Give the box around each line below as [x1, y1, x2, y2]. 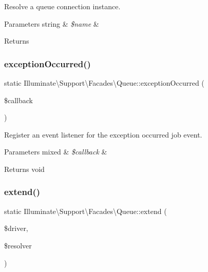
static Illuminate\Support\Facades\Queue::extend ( [4, 205, 167, 216]
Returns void [4, 163, 45, 174]
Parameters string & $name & [4, 18, 99, 29]
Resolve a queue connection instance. [4, 1, 121, 11]
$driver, [4, 223, 28, 234]
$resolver [4, 240, 32, 250]
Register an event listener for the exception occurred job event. [4, 129, 202, 140]
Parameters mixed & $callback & [4, 146, 107, 157]
